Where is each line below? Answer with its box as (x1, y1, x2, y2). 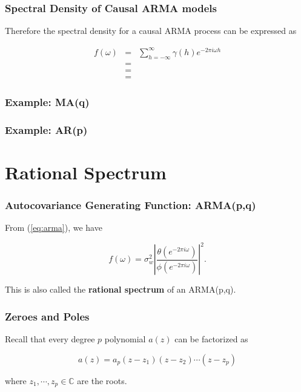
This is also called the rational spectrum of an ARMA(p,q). (5, 283, 236, 296)
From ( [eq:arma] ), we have (5, 221, 102, 234)
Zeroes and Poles (5, 308, 90, 324)
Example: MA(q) (5, 94, 90, 109)
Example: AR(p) (5, 122, 88, 137)
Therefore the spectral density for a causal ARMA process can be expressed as (5, 24, 297, 37)
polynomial (104, 333, 146, 345)
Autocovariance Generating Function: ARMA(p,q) (5, 197, 256, 212)
